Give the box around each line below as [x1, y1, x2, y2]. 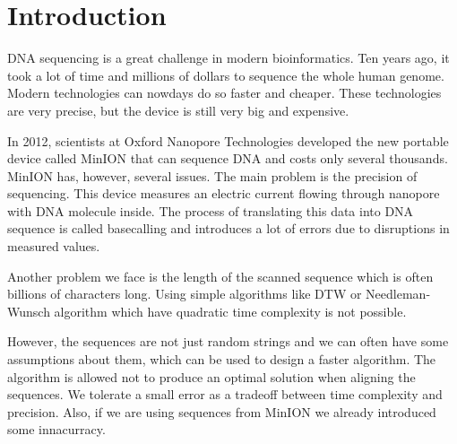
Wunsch [7, 301, 50, 320]
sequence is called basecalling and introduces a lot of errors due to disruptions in [7, 219, 450, 238]
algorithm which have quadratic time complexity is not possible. [54, 301, 407, 320]
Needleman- [366, 284, 431, 303]
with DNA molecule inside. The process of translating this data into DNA [7, 201, 414, 220]
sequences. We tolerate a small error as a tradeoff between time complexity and [7, 385, 443, 404]
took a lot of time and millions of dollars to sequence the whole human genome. [7, 65, 444, 84]
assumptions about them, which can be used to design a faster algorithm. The [7, 350, 436, 369]
